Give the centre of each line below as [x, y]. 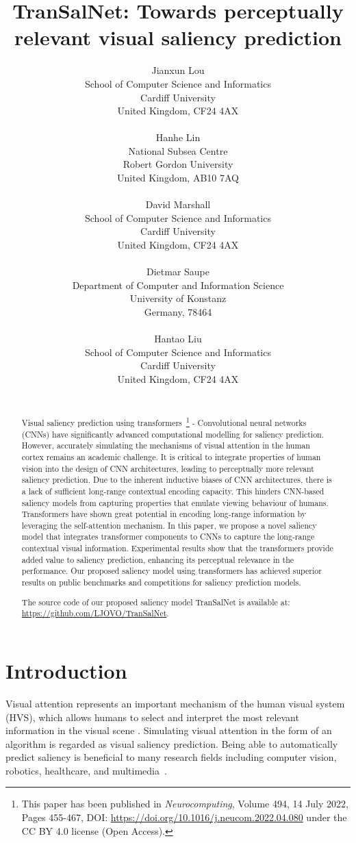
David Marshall [178, 204]
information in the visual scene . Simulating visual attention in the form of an [169, 730]
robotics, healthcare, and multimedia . [86, 770]
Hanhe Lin [178, 137]
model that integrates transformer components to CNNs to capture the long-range [168, 537]
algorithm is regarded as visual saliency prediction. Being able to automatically [172, 743]
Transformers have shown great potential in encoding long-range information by [164, 514]
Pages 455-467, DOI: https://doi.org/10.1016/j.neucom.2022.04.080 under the [184, 817]
